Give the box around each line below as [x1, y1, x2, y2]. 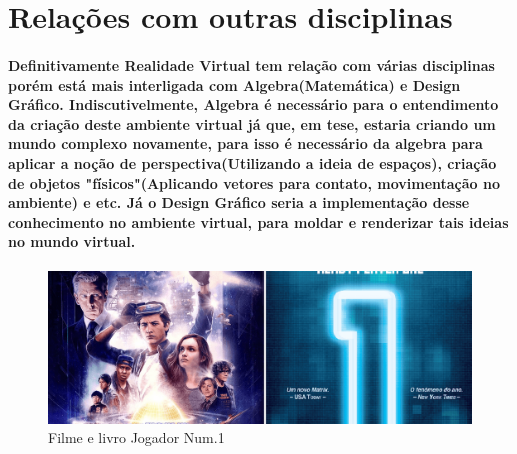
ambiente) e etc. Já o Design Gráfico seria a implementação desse [8, 192, 470, 213]
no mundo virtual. [8, 231, 136, 252]
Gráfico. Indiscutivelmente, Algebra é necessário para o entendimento [8, 94, 499, 115]
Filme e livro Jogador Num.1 [48, 427, 225, 448]
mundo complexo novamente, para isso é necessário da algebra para [8, 133, 483, 154]
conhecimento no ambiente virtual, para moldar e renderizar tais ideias [8, 211, 509, 232]
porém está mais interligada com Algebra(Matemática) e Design [8, 74, 461, 95]
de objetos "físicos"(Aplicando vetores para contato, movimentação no [8, 172, 500, 193]
